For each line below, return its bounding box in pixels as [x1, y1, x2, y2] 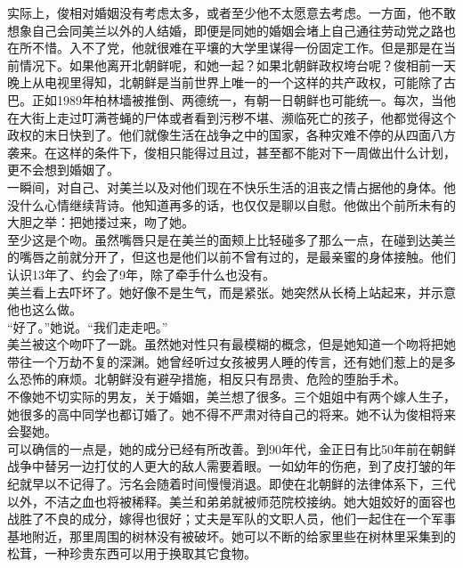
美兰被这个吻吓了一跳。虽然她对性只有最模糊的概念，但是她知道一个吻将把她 [7, 335, 456, 353]
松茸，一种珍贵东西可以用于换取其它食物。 [7, 544, 256, 563]
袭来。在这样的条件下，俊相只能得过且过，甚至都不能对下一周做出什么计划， [7, 142, 456, 161]
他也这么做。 [7, 300, 82, 319]
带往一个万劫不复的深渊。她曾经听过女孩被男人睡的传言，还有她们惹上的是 [7, 352, 443, 370]
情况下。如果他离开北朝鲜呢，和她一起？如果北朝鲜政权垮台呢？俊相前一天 [19, 55, 456, 74]
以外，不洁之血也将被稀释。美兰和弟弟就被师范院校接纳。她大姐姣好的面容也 [7, 491, 456, 510]
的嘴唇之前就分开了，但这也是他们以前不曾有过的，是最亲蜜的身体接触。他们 [7, 247, 456, 266]
